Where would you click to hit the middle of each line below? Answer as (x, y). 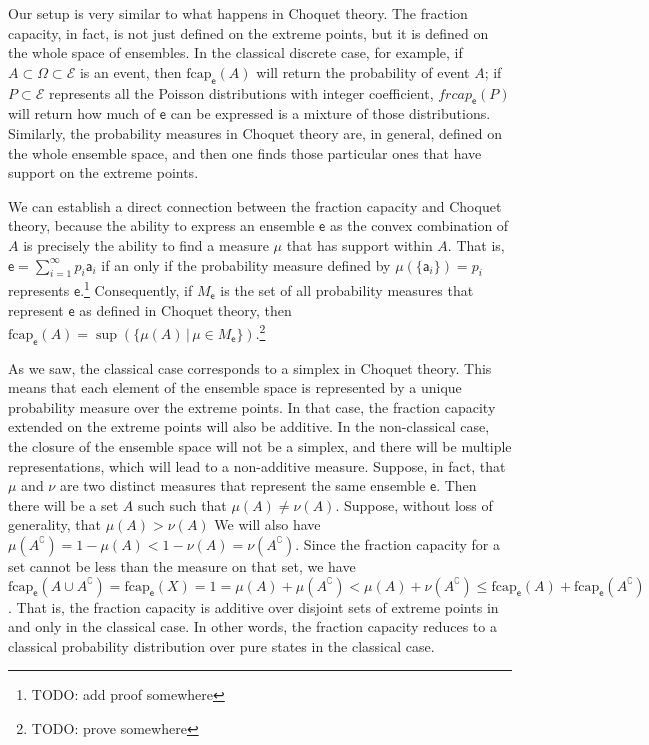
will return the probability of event (363, 71)
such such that (182, 504)
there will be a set (63, 504)
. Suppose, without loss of (414, 504)
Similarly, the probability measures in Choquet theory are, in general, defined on (255, 132)
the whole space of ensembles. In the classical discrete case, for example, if (235, 52)
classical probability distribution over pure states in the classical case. (221, 645)
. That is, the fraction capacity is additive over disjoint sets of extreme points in (253, 606)
